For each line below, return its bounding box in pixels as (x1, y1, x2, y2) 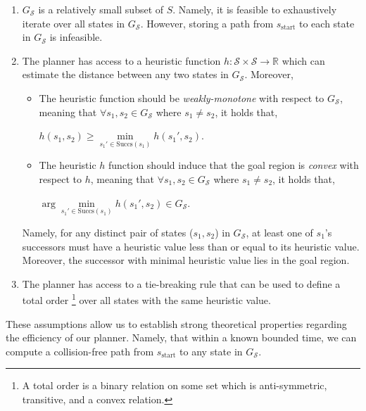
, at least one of (246, 225, 313, 239)
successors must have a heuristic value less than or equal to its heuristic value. (22, 239, 360, 253)
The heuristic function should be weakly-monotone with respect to (39, 90, 324, 105)
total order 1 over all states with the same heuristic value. (22, 291, 271, 307)
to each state (298, 15, 355, 30)
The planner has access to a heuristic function (22, 53, 221, 68)
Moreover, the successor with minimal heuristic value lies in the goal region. (22, 253, 350, 267)
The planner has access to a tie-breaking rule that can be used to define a (22, 276, 341, 291)
